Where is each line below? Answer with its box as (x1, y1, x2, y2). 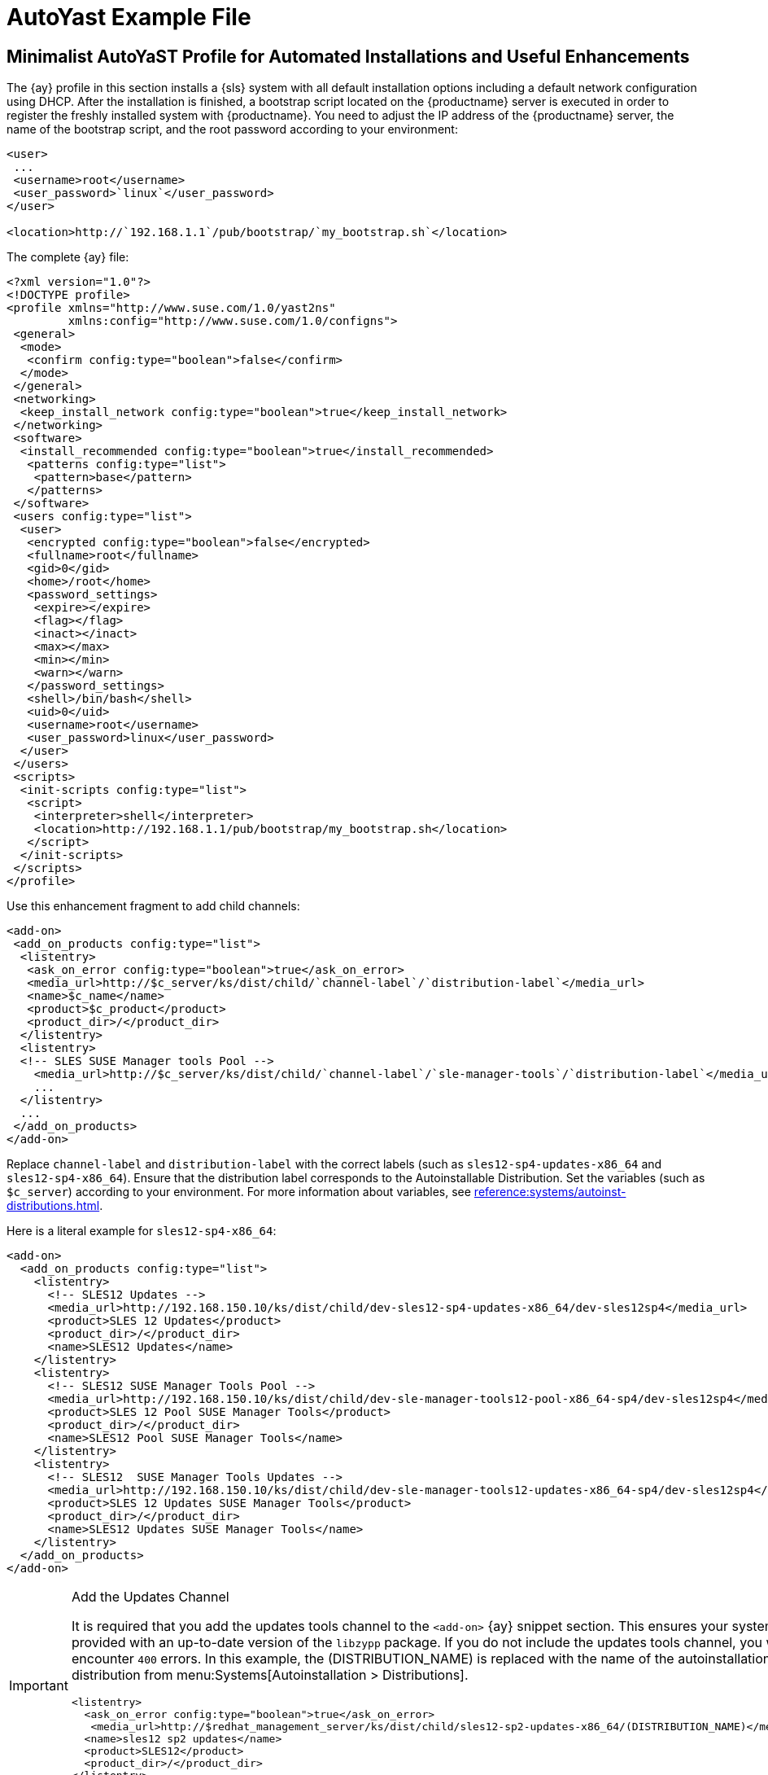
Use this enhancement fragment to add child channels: (7, 899, 300, 914)
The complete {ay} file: (7, 250, 129, 265)
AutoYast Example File (7, 3, 251, 31)
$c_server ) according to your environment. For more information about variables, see (7, 1185, 471, 1199)
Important (9, 1676, 68, 1694)
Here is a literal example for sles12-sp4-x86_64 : (7, 1224, 277, 1238)
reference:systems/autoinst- (473, 1185, 626, 1199)
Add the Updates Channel (71, 1589, 229, 1606)
